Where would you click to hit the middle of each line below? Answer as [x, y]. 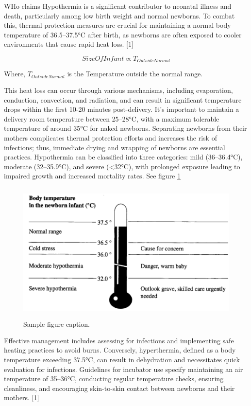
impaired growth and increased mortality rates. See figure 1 [92, 176]
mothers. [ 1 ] [22, 397]
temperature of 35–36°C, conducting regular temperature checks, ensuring [114, 379]
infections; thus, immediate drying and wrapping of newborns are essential [115, 147]
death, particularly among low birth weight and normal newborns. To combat [119, 15]
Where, [15, 74]
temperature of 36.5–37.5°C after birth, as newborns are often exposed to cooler [123, 34]
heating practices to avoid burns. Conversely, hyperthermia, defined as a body [120, 350]
